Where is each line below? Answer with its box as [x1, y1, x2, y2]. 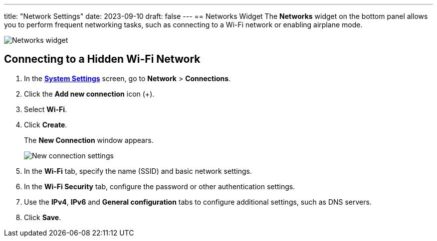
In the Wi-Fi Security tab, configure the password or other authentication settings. [24, 182, 295, 191]
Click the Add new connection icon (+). [24, 89, 155, 98]
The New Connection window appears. [24, 135, 154, 144]
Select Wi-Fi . [24, 105, 67, 114]
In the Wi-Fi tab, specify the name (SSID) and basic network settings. [24, 166, 252, 175]
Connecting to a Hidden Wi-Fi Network [4, 53, 201, 66]
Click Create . [24, 120, 67, 129]
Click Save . [24, 213, 61, 222]
